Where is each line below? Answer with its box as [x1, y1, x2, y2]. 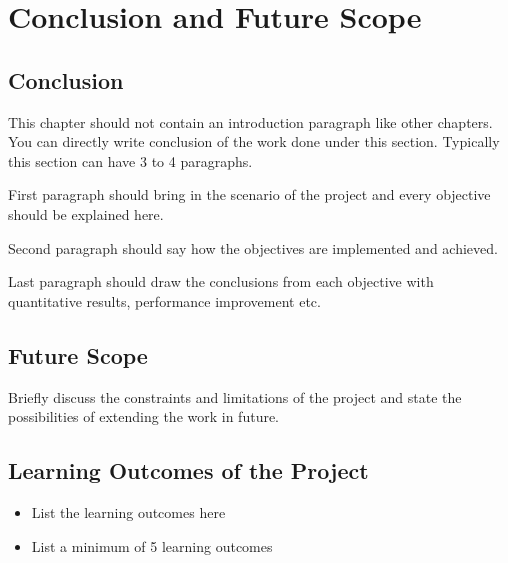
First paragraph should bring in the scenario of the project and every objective [8, 184, 491, 205]
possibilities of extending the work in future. [8, 406, 280, 427]
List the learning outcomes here [31, 501, 226, 522]
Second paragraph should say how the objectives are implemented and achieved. [8, 237, 498, 258]
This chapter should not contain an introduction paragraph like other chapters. [8, 111, 493, 132]
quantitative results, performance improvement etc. [8, 290, 321, 311]
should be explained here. [8, 203, 164, 224]
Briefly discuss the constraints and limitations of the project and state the [8, 386, 462, 407]
